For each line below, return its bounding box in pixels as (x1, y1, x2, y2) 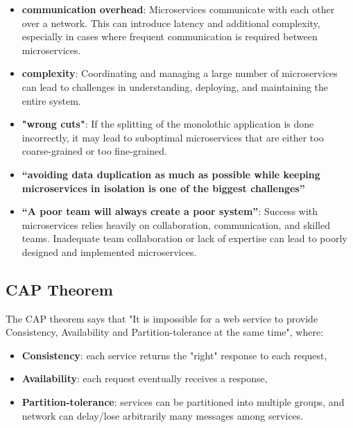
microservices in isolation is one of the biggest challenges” (21, 180, 305, 195)
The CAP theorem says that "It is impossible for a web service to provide (6, 311, 318, 325)
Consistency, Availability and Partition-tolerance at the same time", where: (6, 325, 324, 339)
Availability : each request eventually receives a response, (21, 371, 268, 386)
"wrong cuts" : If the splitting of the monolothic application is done (21, 117, 314, 131)
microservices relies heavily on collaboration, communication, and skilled (21, 217, 330, 232)
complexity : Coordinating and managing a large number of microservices (21, 66, 338, 80)
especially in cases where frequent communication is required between (21, 29, 318, 44)
